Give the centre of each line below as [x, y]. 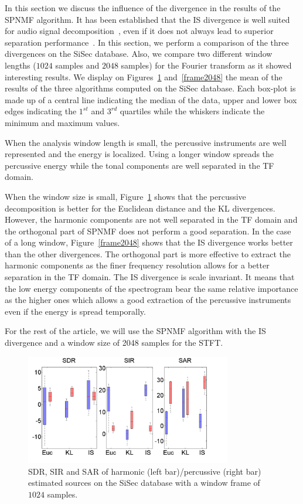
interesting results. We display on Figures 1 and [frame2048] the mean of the [144, 76]
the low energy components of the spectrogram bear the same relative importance [151, 288]
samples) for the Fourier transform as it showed [206, 65]
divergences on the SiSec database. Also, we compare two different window [139, 54]
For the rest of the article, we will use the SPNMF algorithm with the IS [135, 331]
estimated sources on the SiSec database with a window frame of [144, 483]
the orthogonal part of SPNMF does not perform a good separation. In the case [148, 231]
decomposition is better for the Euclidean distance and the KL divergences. [140, 208]
